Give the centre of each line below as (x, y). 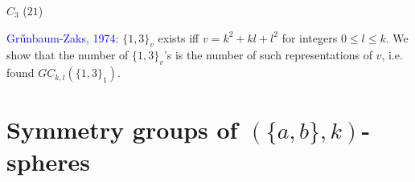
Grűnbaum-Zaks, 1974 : (63, 37)
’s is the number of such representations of (268, 55)
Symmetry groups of (122, 129)
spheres (48, 161)
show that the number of (68, 55)
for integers (310, 37)
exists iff (179, 37)
